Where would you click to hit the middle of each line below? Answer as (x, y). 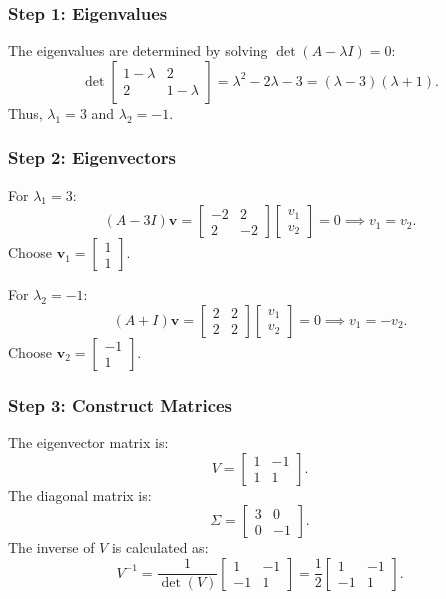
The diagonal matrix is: (80, 494)
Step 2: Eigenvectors (92, 157)
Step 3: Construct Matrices (120, 404)
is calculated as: (160, 547)
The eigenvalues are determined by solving (138, 50)
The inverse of (51, 547)
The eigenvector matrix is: (88, 442)
